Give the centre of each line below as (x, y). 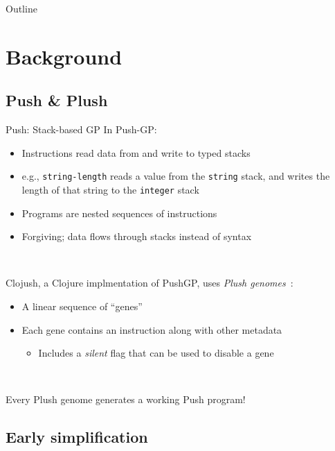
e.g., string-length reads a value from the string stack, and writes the (176, 176)
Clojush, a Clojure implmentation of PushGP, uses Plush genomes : (150, 283)
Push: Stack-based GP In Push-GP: (81, 129)
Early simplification (77, 437)
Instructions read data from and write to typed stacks (136, 152)
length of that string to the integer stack (110, 190)
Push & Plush (57, 100)
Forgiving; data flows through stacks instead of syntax (137, 236)
